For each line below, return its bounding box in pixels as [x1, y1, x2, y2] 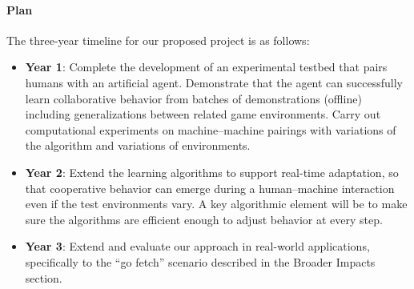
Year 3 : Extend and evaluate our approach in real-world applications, [25, 238, 370, 255]
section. [25, 269, 62, 286]
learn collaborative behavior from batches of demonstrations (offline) [25, 90, 362, 106]
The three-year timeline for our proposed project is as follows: [6, 31, 310, 48]
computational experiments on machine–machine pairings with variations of [25, 121, 396, 138]
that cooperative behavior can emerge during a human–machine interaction [25, 179, 395, 196]
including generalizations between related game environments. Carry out [25, 106, 381, 122]
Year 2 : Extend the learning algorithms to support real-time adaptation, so [25, 163, 399, 180]
